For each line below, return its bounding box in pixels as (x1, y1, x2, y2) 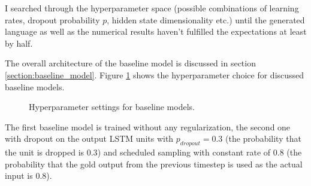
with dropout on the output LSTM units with (5, 132, 174, 145)
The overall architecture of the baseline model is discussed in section (5, 57, 256, 69)
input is (5, 169, 33, 182)
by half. (5, 36, 33, 49)
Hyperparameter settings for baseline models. (29, 100, 195, 113)
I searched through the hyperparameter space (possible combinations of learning (5, 2, 299, 14)
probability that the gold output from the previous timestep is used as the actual (5, 157, 303, 170)
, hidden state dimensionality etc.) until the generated (107, 13, 305, 26)
